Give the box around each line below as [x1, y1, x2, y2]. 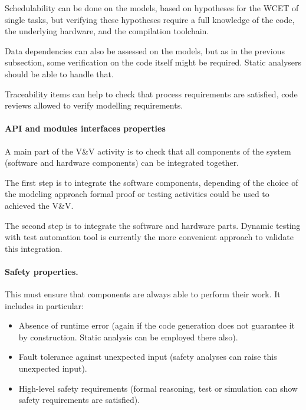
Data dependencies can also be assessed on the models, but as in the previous [5, 44, 285, 57]
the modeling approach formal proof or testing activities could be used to [5, 188, 269, 200]
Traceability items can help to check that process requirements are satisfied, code [5, 87, 298, 100]
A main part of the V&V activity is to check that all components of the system [5, 145, 291, 157]
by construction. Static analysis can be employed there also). [18, 330, 238, 343]
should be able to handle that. [5, 67, 114, 80]
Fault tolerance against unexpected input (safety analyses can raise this [18, 350, 277, 363]
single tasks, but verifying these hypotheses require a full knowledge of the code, [5, 13, 295, 25]
